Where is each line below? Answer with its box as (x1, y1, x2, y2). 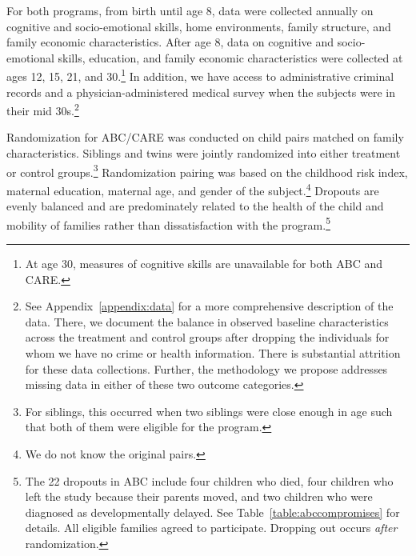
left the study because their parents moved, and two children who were (25, 488, 373, 505)
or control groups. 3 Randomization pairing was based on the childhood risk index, (6, 161, 408, 180)
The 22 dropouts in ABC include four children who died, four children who (25, 472, 394, 489)
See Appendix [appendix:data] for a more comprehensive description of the (25, 298, 394, 314)
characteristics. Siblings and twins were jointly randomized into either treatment (6, 145, 401, 162)
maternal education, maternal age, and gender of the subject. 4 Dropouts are (6, 179, 379, 198)
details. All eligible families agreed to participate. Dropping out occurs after (25, 519, 398, 536)
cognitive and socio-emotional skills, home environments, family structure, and (6, 18, 391, 34)
